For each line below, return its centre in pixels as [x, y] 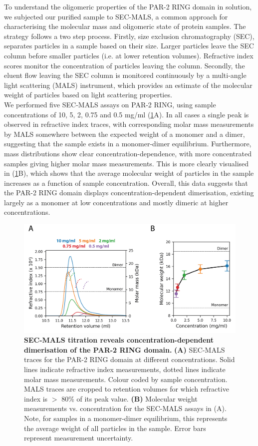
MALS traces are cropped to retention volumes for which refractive [127, 389]
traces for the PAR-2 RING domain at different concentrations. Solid [129, 359]
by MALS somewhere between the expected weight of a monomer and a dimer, [125, 134]
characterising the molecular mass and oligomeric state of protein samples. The [125, 26]
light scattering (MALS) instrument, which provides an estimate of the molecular [128, 85]
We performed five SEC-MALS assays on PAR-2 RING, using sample [110, 104]
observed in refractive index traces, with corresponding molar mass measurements [129, 124]
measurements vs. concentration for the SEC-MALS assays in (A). [125, 408]
